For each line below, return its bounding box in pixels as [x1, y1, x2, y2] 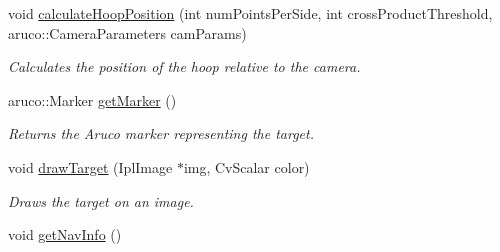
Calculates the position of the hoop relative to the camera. [8, 56, 361, 77]
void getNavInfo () [8, 224, 122, 245]
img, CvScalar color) [183, 156, 310, 177]
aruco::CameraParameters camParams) [8, 22, 247, 43]
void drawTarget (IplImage [8, 156, 173, 177]
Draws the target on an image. [8, 190, 194, 211]
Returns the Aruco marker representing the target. [8, 123, 314, 144]
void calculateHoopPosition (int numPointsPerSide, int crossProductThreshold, [8, 3, 493, 23]
